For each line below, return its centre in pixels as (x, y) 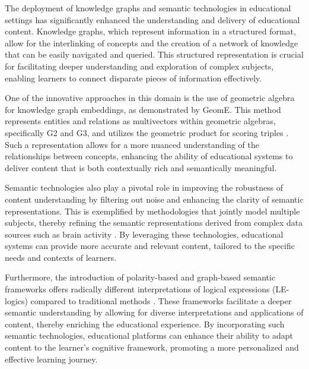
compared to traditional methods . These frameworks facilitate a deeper (161, 300)
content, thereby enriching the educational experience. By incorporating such (145, 324)
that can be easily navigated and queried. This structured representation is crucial (154, 54)
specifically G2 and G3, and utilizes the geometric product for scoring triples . (147, 132)
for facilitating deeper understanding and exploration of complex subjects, (139, 66)
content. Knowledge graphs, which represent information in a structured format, (150, 31)
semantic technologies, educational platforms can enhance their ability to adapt (149, 335)
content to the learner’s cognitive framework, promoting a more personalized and (152, 347)
